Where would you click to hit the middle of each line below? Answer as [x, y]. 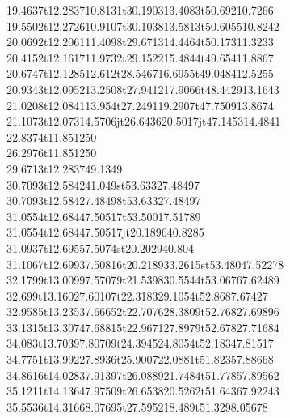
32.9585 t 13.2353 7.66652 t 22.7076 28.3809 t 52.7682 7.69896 [143, 311]
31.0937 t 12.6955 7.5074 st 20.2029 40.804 [100, 247]
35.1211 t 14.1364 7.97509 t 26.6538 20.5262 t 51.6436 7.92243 [143, 391]
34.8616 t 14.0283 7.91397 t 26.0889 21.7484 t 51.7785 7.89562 [143, 375]
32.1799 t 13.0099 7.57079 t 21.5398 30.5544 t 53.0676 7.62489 [143, 280]
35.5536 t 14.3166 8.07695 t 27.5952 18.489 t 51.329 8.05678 [137, 406]
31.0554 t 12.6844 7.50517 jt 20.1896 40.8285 [105, 232]
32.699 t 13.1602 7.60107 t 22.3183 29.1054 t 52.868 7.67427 [137, 295]
